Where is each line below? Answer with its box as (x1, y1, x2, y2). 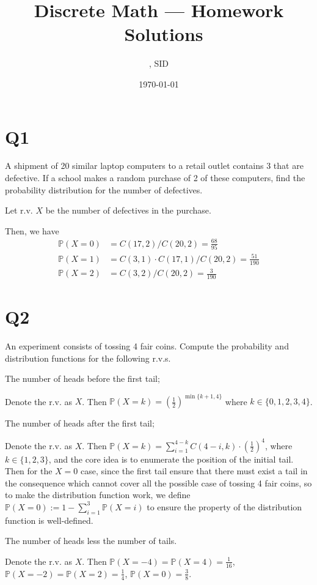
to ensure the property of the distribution (147, 500, 302, 513)
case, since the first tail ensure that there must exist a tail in (81, 464, 308, 477)
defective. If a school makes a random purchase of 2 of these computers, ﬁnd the (5, 171, 305, 184)
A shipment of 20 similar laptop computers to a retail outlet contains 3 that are (5, 159, 304, 172)
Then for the (5, 464, 53, 477)
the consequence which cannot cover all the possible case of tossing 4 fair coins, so (5, 476, 312, 489)
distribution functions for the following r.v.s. (5, 351, 171, 364)
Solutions (124, 21, 203, 47)
